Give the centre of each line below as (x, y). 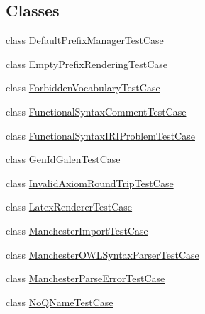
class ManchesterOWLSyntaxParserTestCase (102, 254)
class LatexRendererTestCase (69, 207)
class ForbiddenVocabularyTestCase (83, 88)
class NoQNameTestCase (60, 302)
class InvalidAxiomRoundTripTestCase (90, 183)
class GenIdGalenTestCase (63, 159)
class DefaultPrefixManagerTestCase (85, 40)
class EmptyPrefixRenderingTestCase (87, 63)
